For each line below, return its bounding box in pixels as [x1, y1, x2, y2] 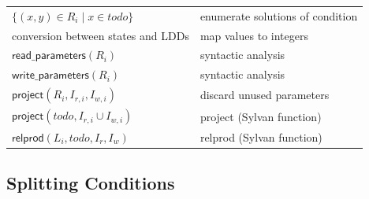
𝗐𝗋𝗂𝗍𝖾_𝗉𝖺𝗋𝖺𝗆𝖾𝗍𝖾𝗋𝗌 [12, 70, 89, 82]
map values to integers [199, 27, 308, 43]
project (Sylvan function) [199, 108, 322, 124]
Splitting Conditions [6, 171, 175, 195]
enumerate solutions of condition [199, 7, 358, 24]
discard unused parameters [199, 87, 330, 103]
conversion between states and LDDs [12, 27, 189, 43]
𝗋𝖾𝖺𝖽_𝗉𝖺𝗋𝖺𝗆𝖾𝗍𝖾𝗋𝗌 [12, 50, 86, 62]
